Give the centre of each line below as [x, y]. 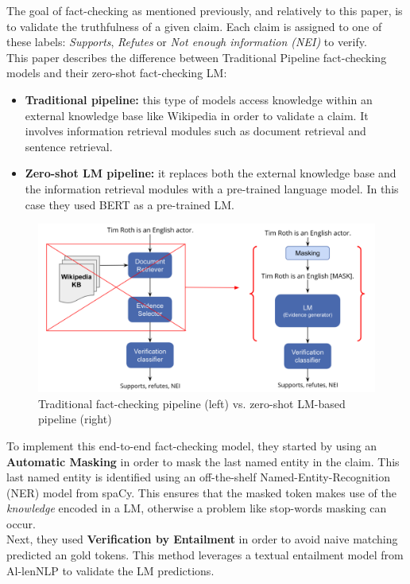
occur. [21, 523]
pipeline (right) [75, 419]
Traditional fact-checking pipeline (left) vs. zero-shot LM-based [192, 403]
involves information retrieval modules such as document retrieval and [195, 131]
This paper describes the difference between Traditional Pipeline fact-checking [197, 57]
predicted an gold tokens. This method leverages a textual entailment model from [205, 555]
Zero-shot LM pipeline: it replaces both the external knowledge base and [211, 173]
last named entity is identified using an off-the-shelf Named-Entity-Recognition [198, 477]
